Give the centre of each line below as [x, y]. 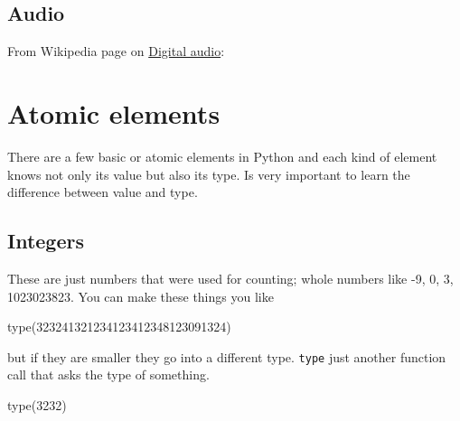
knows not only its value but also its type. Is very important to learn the [209, 174]
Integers [46, 241]
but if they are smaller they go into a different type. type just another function [227, 356]
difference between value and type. [103, 192]
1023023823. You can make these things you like [141, 296]
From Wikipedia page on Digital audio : [116, 51]
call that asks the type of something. [108, 374]
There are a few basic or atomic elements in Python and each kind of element [222, 156]
